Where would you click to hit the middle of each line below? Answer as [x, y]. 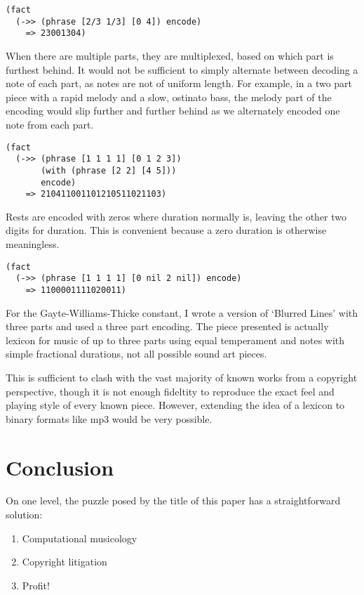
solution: [24, 515]
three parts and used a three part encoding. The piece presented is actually [167, 326]
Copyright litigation [65, 562]
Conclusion [60, 467]
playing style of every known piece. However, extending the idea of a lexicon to [175, 405]
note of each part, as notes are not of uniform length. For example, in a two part [179, 83]
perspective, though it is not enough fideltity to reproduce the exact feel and [170, 391]
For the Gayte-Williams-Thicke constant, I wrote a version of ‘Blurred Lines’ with [182, 312]
